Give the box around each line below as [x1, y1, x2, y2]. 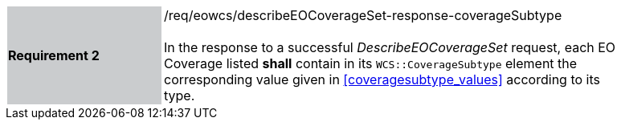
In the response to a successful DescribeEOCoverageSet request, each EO [164, 39, 616, 55]
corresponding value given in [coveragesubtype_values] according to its [164, 71, 600, 87]
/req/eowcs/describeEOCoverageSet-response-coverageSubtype [164, 7, 562, 23]
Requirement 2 [8, 47, 100, 63]
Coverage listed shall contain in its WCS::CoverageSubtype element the [164, 55, 578, 71]
